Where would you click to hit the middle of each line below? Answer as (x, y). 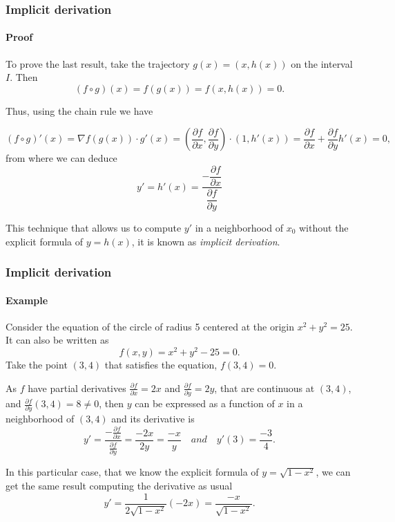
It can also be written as (57, 340)
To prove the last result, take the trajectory (98, 63)
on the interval (322, 63)
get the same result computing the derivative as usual (119, 486)
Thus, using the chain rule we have (79, 110)
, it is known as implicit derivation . (206, 241)
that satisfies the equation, (161, 365)
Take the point (37, 365)
